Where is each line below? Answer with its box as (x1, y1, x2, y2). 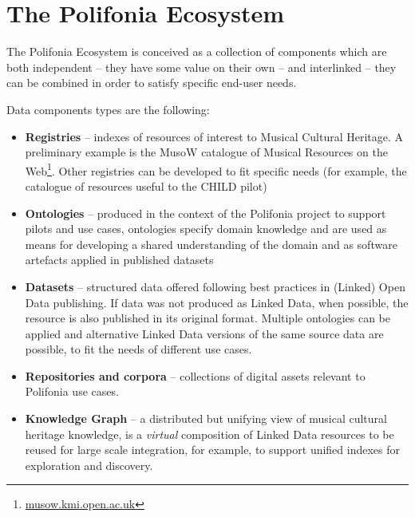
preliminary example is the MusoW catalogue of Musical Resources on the (25, 144, 388, 160)
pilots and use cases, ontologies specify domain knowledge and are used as (25, 220, 387, 237)
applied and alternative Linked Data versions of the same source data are (25, 325, 384, 341)
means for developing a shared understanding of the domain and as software (25, 235, 397, 252)
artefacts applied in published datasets (25, 251, 214, 268)
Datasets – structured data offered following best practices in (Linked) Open (25, 278, 405, 294)
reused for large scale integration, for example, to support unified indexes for (25, 441, 401, 458)
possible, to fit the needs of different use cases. (25, 341, 252, 357)
